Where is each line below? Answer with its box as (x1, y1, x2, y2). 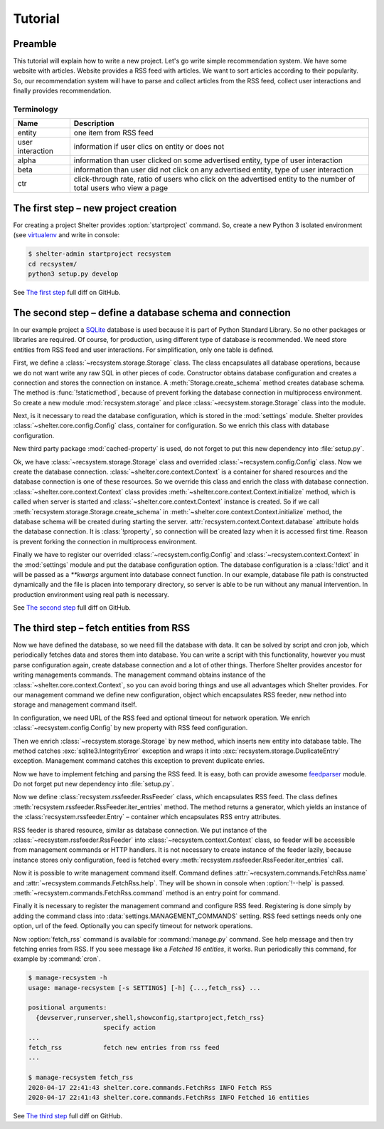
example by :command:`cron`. (13, 954, 101, 963)
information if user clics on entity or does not (73, 142, 225, 152)
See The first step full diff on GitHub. (13, 288, 121, 297)
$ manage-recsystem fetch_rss (28, 1073, 134, 1082)
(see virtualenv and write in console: (13, 231, 120, 239)
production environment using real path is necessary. (13, 590, 170, 598)
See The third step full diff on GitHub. (13, 1111, 123, 1120)
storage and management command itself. (13, 700, 137, 709)
